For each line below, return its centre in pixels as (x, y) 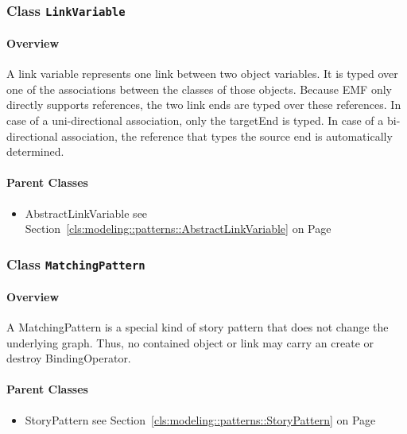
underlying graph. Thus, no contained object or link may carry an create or (190, 342)
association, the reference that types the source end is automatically (227, 136)
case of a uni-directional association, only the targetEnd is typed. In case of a (195, 120)
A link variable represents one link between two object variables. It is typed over (202, 74)
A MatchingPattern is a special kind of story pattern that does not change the (198, 326)
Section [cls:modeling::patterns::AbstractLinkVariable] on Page (178, 229)
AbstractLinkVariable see (86, 213)
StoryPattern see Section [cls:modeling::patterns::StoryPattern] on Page (200, 419)
